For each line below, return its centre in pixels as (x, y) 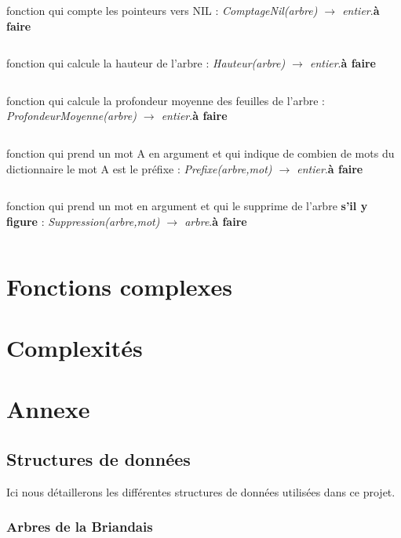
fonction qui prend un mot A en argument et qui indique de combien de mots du (200, 153)
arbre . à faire (216, 221)
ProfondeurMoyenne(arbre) (71, 116)
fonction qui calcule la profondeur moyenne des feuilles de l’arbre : (166, 100)
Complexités (75, 347)
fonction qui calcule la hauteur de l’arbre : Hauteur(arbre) (146, 63)
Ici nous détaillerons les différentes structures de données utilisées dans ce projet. (201, 491)
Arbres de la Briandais (80, 527)
